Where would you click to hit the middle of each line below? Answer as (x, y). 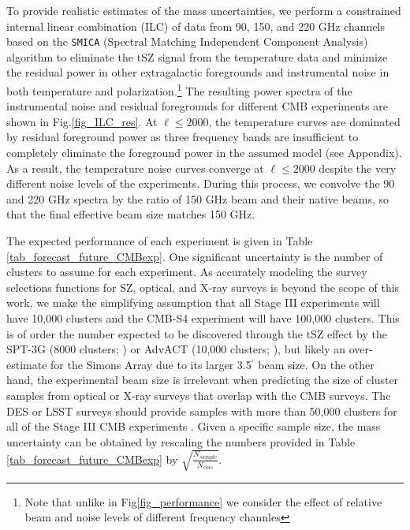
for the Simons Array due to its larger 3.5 (151, 364)
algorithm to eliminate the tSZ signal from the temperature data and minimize (197, 56)
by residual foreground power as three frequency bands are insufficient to (183, 137)
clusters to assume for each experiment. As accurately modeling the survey (187, 272)
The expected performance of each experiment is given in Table (160, 241)
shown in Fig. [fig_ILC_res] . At (82, 121)
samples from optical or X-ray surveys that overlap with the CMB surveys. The (199, 395)
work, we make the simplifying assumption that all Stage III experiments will (193, 302)
